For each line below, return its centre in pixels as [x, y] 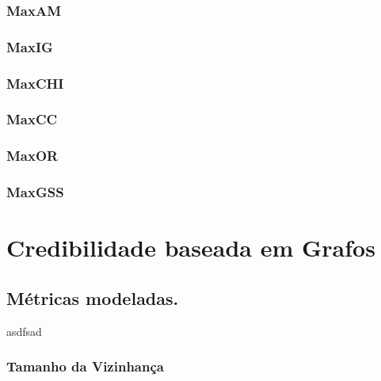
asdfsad [24, 331]
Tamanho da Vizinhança [85, 366]
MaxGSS [35, 192]
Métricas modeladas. [93, 297]
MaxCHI [35, 83]
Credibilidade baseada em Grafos [191, 248]
